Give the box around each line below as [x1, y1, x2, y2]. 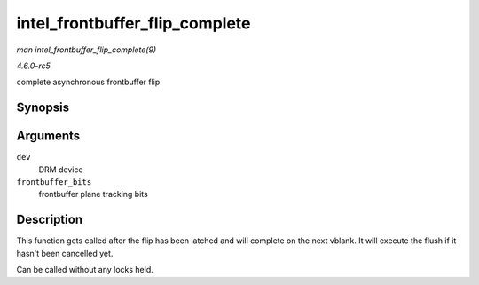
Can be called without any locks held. [16, 265, 154, 275]
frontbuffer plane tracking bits [38, 189, 148, 200]
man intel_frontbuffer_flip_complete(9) [16, 44, 157, 55]
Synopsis [16, 100, 70, 115]
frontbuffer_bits [16, 178, 92, 187]
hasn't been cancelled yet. [16, 248, 114, 258]
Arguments [16, 129, 81, 144]
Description [16, 212, 83, 227]
